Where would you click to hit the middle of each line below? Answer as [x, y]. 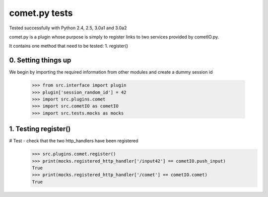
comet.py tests [41, 13]
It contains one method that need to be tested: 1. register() [69, 46]
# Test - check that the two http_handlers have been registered [74, 141]
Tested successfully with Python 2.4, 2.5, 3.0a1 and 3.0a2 [68, 28]
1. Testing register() [40, 129]
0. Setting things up [40, 60]
